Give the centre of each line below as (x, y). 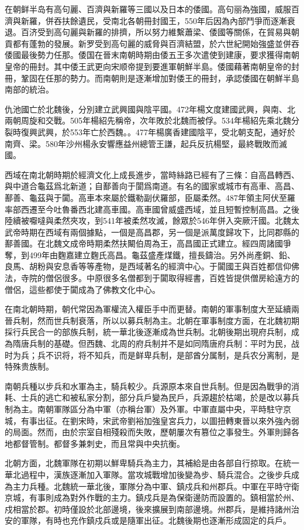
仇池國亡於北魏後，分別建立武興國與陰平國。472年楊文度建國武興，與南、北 (150, 109)
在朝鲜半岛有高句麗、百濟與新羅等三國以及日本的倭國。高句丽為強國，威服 (148, 9)
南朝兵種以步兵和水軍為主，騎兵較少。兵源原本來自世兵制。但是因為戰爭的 (148, 386)
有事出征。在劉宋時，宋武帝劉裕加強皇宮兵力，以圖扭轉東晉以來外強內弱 (160, 420)
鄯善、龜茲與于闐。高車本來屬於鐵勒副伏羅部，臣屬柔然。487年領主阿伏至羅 (150, 197)
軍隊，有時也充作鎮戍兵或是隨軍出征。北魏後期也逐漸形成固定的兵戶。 (156, 520)
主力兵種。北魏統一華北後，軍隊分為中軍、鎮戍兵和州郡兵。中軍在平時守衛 (156, 486)
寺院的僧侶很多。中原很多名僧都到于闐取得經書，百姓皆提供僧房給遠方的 (160, 278)
